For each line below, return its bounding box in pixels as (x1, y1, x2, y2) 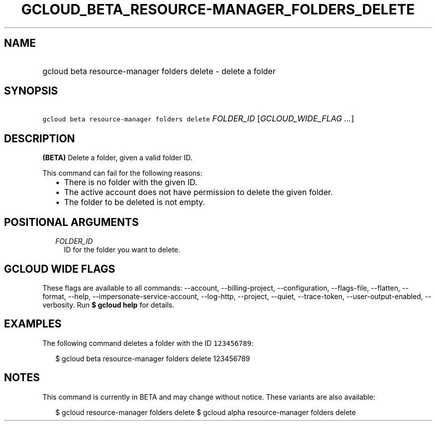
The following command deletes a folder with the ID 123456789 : (42, 338, 253, 347)
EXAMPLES (4, 318, 62, 330)
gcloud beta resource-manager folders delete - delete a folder (42, 66, 276, 76)
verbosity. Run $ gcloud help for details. (42, 300, 175, 309)
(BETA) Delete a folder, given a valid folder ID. (42, 153, 193, 162)
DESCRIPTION (4, 132, 75, 145)
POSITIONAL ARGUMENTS (4, 215, 139, 228)
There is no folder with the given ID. (64, 177, 198, 188)
